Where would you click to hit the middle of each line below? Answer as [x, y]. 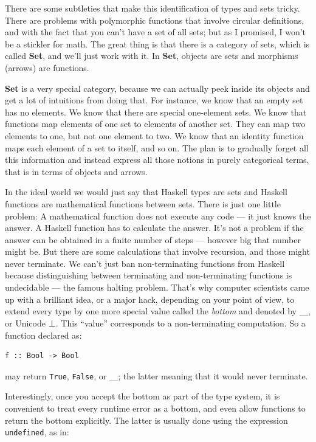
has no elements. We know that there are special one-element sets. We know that [156, 112]
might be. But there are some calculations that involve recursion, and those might [157, 251]
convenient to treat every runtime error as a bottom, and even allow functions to [155, 408]
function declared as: [43, 335]
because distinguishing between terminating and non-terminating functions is [149, 275]
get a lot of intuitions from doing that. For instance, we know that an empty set [154, 100]
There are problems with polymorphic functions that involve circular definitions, [155, 20]
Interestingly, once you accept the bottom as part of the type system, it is [143, 396]
